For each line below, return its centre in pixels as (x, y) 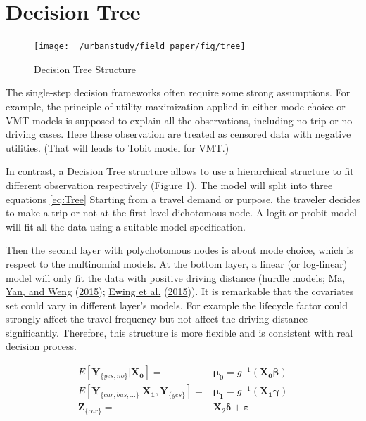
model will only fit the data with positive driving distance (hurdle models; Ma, (176, 277)
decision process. (41, 346)
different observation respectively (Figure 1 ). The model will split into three (169, 184)
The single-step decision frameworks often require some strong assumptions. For (178, 92)
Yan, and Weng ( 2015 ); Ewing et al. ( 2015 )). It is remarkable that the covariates (180, 291)
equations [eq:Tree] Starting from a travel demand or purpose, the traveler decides (183, 199)
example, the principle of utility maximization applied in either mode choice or (176, 106)
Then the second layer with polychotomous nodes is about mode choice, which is (179, 250)
